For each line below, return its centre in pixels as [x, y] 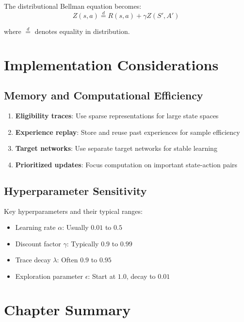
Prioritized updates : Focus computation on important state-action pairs [126, 164]
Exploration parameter [49, 276]
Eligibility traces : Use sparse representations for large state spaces [117, 115]
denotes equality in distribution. [82, 31]
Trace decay [33, 260]
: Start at [102, 276]
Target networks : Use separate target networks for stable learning [116, 148]
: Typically [83, 243]
